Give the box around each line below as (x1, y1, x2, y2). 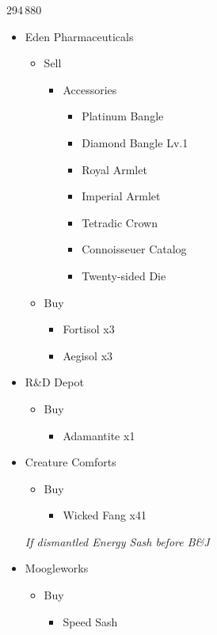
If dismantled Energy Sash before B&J (25, 533, 210, 549)
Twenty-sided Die (82, 267, 166, 283)
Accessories (63, 81, 117, 97)
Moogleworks (25, 560, 89, 576)
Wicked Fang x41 (63, 507, 147, 523)
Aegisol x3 (63, 347, 113, 363)
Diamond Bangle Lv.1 (82, 134, 188, 150)
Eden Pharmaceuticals (25, 28, 134, 44)
